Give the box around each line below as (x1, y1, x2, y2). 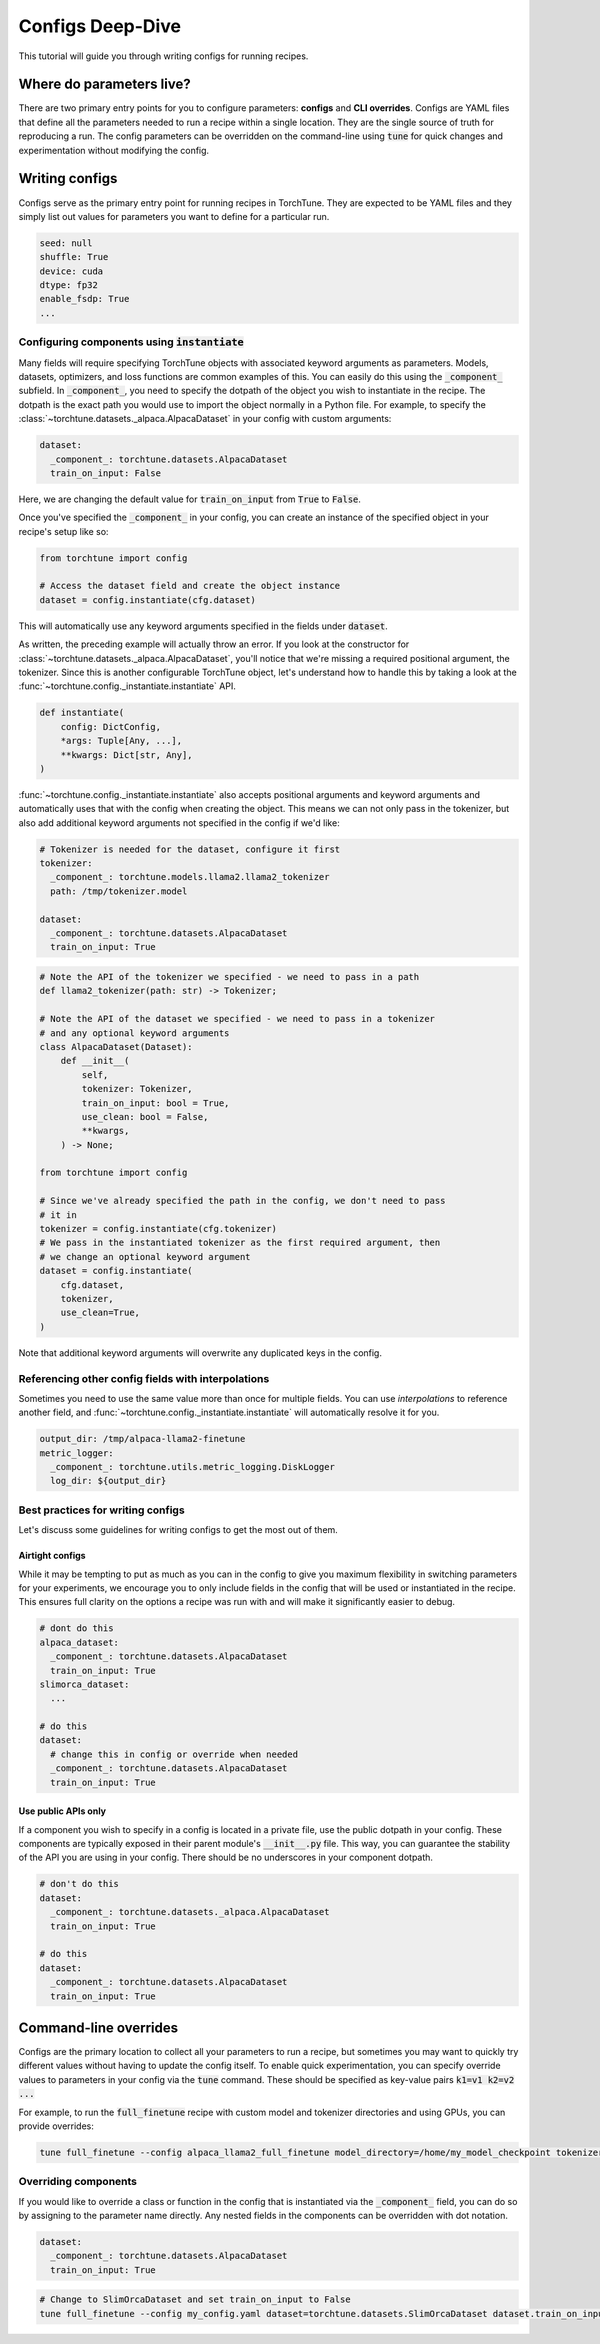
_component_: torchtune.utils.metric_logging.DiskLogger (50, 1461, 335, 1473)
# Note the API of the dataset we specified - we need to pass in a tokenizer (39, 1013, 435, 1025)
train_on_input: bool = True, (81, 1097, 230, 1109)
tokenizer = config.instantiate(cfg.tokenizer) (39, 1223, 277, 1235)
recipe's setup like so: (18, 525, 109, 537)
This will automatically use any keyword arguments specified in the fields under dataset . (18, 620, 389, 632)
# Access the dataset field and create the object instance (39, 580, 341, 592)
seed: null (39, 237, 93, 249)
